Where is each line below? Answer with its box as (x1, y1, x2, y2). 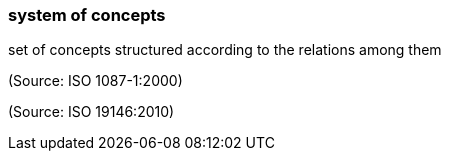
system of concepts (8, 5, 166, 25)
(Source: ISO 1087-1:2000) (8, 72, 183, 90)
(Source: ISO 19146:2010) (8, 103, 175, 121)
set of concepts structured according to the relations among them (8, 41, 442, 59)
